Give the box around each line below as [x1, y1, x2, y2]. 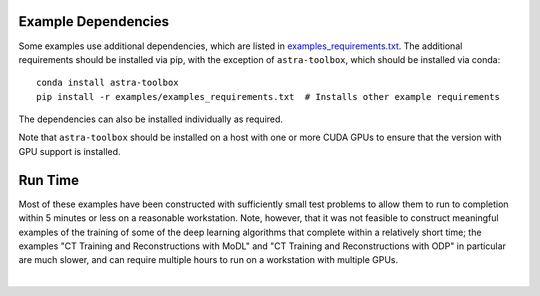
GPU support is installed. [18, 145, 121, 157]
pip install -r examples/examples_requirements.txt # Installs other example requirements [36, 91, 500, 102]
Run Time [18, 171, 80, 189]
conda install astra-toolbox [36, 77, 179, 89]
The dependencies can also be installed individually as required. [18, 113, 284, 125]
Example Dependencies [18, 13, 170, 30]
